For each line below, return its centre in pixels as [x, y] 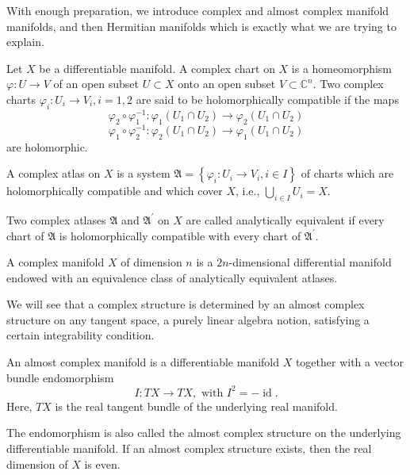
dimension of [37, 464]
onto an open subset [227, 84]
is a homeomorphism [342, 68]
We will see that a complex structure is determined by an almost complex [186, 304]
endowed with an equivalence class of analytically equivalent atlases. [172, 277]
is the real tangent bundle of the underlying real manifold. [196, 406]
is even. [102, 464]
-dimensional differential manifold [310, 262]
